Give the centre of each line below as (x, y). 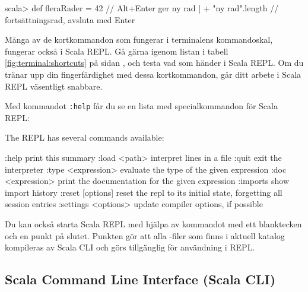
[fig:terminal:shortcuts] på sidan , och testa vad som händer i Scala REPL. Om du (154, 63)
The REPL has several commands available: (85, 137)
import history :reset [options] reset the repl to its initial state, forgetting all (144, 192)
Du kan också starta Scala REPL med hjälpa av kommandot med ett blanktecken (153, 223)
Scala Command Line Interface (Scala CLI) (140, 279)
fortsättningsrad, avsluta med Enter (70, 19)
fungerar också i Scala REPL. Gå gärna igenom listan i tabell (117, 51)
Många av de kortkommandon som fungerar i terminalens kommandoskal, (139, 39)
